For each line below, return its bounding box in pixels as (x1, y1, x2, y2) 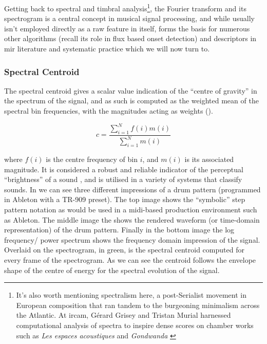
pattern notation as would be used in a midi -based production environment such (4, 204, 257, 215)
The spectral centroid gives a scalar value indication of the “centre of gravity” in (4, 85, 257, 96)
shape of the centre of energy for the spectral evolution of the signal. (4, 264, 220, 275)
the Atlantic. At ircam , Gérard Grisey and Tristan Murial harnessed (16, 310, 231, 320)
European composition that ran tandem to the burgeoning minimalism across (16, 299, 260, 310)
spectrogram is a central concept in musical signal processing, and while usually (4, 13, 255, 24)
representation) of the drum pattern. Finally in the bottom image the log (4, 224, 235, 235)
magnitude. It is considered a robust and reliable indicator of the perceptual (4, 164, 243, 174)
